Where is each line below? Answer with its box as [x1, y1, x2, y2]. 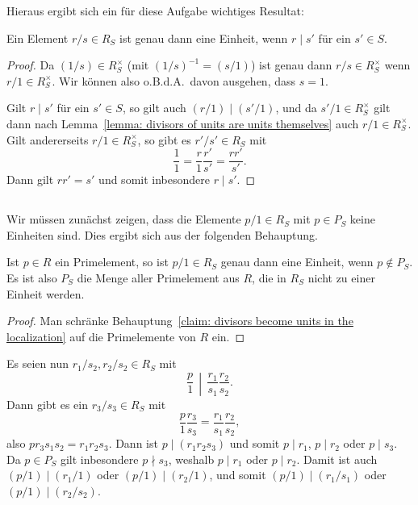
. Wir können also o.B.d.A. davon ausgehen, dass [52, 72, 296, 89]
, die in [252, 269, 286, 286]
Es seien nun [6, 355, 69, 372]
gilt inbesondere [60, 450, 139, 467]
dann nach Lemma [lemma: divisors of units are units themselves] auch [6, 115, 359, 131]
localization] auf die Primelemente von [6, 328, 196, 344]
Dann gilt [6, 171, 54, 188]
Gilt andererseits [6, 131, 89, 148]
